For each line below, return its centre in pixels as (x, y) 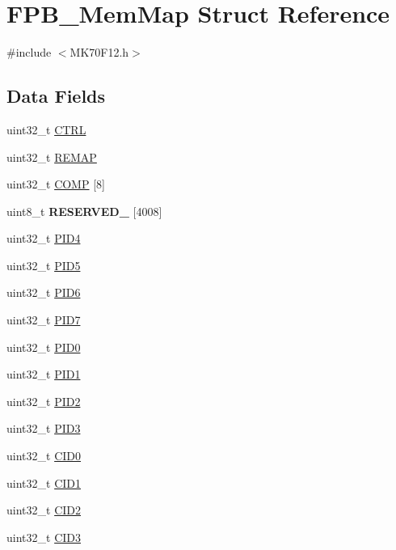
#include (29, 52)
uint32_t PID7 (44, 320)
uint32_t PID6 (44, 292)
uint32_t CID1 (44, 482)
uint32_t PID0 (44, 347)
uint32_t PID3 (44, 428)
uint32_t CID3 (44, 537)
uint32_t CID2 (44, 510)
